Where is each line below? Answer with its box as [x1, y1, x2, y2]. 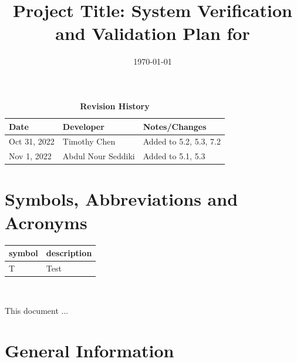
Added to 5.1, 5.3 [143, 150, 205, 162]
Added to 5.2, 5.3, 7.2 [143, 135, 221, 148]
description [46, 247, 92, 259]
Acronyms [5, 210, 87, 234]
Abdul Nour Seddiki [62, 150, 135, 162]
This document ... [5, 304, 69, 316]
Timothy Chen [62, 135, 116, 148]
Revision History [80, 99, 150, 112]
